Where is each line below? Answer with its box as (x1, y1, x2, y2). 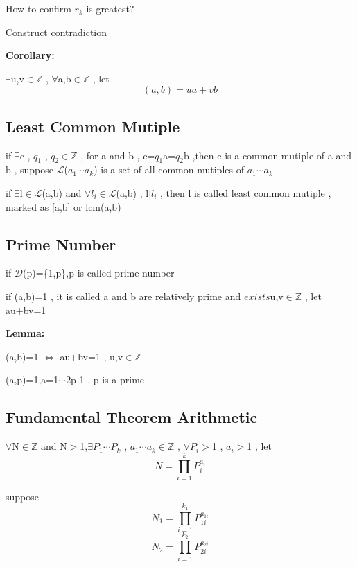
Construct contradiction (6, 24, 107, 39)
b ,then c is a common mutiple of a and (184, 148, 351, 162)
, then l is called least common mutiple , (160, 185, 331, 200)
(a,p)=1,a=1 (6, 372, 59, 387)
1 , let (247, 439, 272, 453)
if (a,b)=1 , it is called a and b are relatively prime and (6, 288, 241, 303)
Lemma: (6, 326, 45, 340)
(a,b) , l (116, 185, 149, 200)
